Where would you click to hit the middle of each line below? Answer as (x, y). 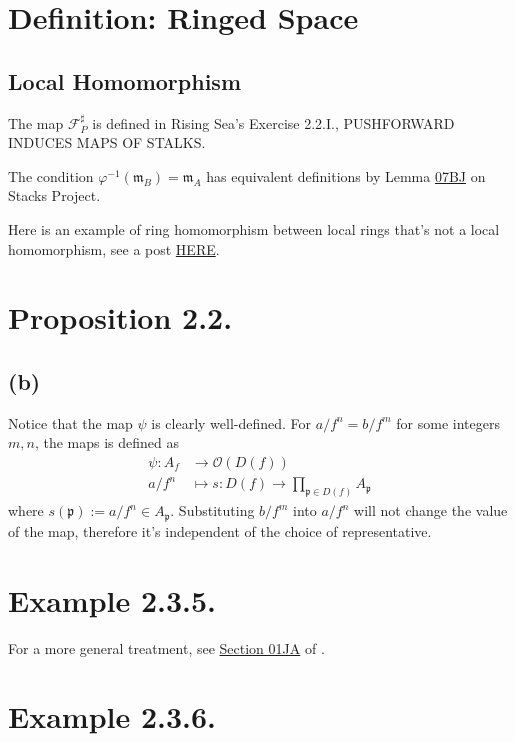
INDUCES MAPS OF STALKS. (107, 142)
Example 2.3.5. (112, 599)
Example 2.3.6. (112, 716)
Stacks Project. (54, 195)
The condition (51, 175)
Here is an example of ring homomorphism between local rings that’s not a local (254, 228)
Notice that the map (70, 422)
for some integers (448, 422)
